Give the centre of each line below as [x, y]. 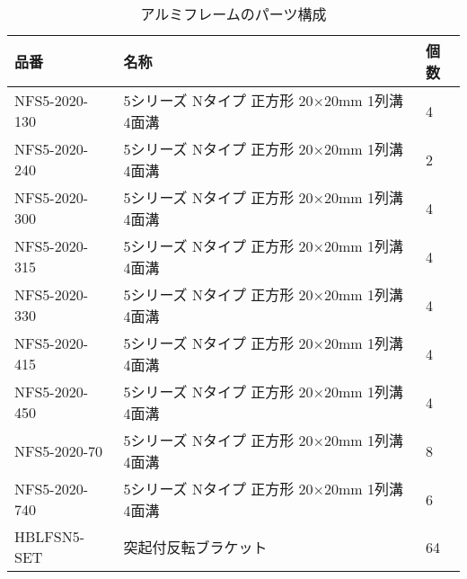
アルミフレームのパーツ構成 [233, 14]
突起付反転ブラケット [195, 547]
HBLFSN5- [50, 536]
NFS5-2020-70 [59, 450]
